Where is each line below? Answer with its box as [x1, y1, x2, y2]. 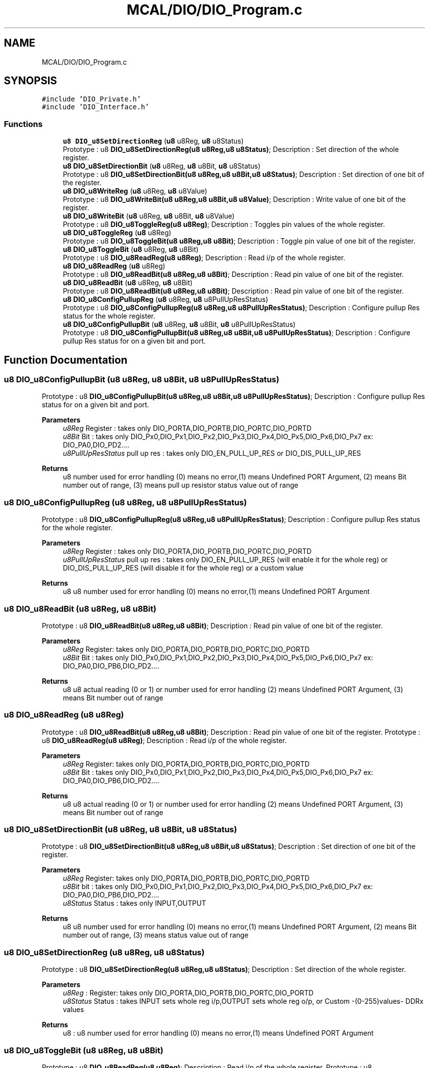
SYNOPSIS [4, 75, 57, 87]
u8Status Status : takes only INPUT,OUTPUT [63, 899, 206, 908]
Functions [4, 119, 43, 129]
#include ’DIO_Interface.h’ [42, 103, 149, 111]
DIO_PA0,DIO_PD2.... [63, 441, 129, 449]
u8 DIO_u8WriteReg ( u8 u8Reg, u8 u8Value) [63, 187, 208, 196]
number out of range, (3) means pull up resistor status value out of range [63, 481, 298, 490]
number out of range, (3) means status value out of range [63, 931, 249, 940]
